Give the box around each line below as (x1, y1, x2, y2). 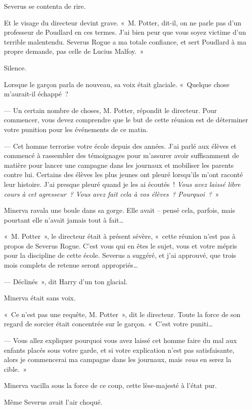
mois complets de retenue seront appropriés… (4, 260, 138, 270)
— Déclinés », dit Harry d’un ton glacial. (4, 276, 128, 286)
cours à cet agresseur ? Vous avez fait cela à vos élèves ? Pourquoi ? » (4, 188, 219, 199)
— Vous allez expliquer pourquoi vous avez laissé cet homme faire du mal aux (4, 335, 237, 345)
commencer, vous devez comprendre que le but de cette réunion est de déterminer (4, 114, 249, 125)
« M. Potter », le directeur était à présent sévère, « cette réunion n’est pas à (4, 231, 236, 241)
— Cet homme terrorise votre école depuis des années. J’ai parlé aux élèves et (4, 140, 237, 151)
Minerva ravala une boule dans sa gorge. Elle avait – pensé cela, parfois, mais (4, 205, 235, 215)
